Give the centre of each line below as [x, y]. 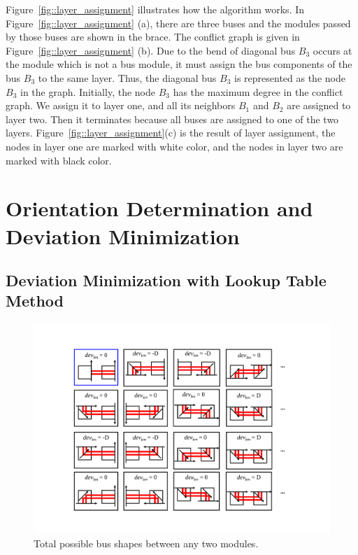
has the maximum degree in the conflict [258, 91]
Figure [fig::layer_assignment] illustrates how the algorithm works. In [155, 9]
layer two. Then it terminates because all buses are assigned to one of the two [172, 119]
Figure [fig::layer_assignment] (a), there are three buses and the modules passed [178, 23]
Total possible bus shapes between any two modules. [146, 543]
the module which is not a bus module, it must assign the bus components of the [179, 64]
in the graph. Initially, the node [87, 91]
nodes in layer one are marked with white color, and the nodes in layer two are [174, 146]
